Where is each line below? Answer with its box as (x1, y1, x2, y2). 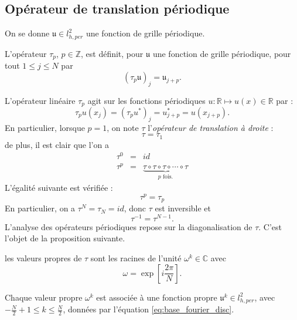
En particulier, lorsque (5, 121, 85, 133)
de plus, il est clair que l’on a (5, 138, 109, 150)
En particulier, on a (5, 202, 76, 214)
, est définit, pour (81, 47, 144, 59)
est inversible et (155, 202, 211, 214)
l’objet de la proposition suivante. (5, 232, 125, 244)
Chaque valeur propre (5, 291, 83, 303)
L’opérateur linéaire (5, 94, 76, 106)
